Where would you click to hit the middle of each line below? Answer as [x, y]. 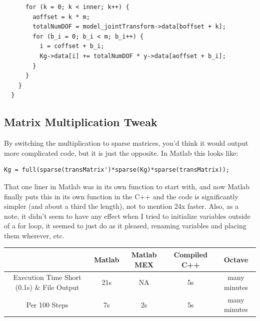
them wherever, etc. [34, 235]
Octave [236, 259]
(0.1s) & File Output [47, 287]
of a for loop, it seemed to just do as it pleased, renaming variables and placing [125, 226]
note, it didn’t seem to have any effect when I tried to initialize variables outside [127, 216]
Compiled [190, 254]
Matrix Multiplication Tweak [81, 122]
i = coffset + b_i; [72, 46]
